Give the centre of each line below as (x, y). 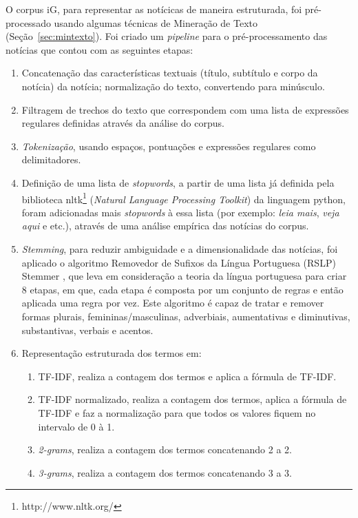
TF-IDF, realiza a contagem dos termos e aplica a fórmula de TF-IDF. (187, 376)
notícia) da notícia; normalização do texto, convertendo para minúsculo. (173, 86)
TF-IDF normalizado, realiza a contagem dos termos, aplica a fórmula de (192, 399)
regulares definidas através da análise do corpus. (123, 123)
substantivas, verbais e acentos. (87, 330)
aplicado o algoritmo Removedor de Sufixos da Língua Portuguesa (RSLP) (179, 262)
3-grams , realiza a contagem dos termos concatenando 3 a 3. (165, 472)
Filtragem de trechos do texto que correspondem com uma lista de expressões (185, 109)
